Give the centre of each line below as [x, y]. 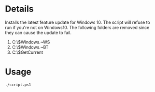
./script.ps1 [18, 85]
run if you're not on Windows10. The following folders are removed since [77, 27]
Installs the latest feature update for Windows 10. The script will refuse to [78, 22]
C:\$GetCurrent [28, 52]
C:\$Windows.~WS [31, 42]
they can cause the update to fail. [38, 32]
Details [19, 9]
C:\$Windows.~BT [30, 47]
